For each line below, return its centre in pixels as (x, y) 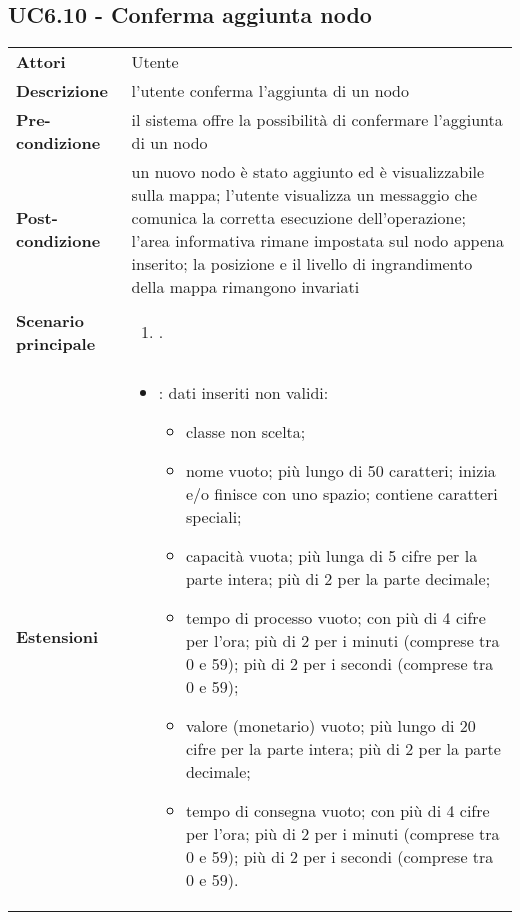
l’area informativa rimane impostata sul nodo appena (317, 241)
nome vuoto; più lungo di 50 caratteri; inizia (340, 471)
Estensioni (57, 636)
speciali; (213, 517)
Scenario (50, 320)
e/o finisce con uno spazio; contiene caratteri (341, 494)
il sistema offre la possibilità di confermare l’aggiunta (317, 120)
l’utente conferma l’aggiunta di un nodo (270, 91)
